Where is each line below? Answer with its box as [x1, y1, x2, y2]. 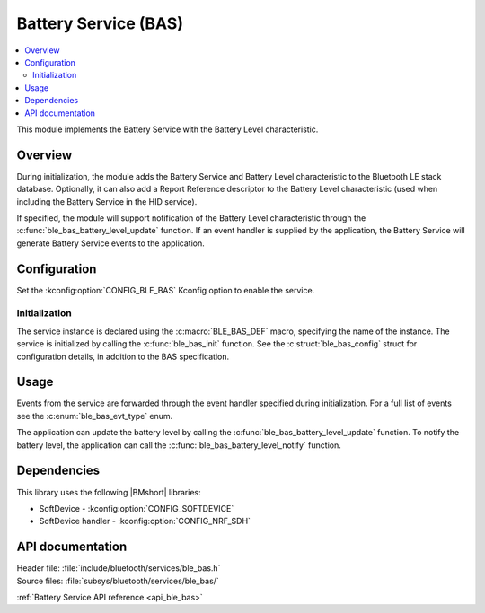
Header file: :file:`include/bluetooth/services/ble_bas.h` [16, 563, 221, 574]
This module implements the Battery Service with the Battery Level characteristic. [16, 124, 319, 135]
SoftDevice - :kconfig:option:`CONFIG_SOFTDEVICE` [39, 503, 234, 513]
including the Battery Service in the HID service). [16, 196, 198, 206]
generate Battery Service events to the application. [16, 238, 206, 249]
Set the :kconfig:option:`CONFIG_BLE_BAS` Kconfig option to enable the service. [16, 285, 315, 295]
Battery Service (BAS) [16, 13, 184, 33]
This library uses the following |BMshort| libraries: [16, 486, 201, 497]
